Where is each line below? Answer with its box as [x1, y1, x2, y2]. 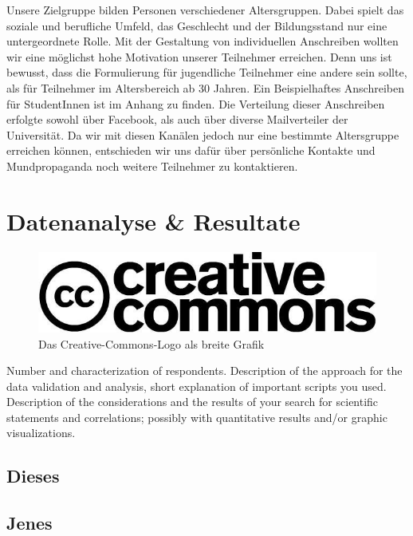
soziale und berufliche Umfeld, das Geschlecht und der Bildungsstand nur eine [6, 17, 387, 33]
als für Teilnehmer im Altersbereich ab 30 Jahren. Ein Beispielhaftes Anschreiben [6, 79, 404, 96]
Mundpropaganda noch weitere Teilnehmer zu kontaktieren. [6, 157, 298, 174]
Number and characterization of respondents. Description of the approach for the [6, 362, 403, 379]
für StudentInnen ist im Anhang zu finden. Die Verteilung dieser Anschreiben [6, 95, 385, 112]
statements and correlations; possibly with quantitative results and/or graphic [6, 408, 387, 425]
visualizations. [6, 424, 76, 441]
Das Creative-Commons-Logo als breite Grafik [38, 335, 265, 352]
